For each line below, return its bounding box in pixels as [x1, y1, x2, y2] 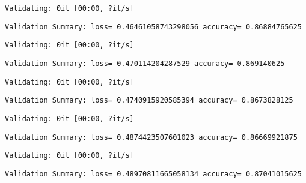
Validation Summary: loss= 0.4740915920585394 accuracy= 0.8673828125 [5, 96, 293, 105]
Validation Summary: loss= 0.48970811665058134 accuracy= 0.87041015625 [5, 169, 302, 178]
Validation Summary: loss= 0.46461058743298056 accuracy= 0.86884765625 [5, 22, 302, 31]
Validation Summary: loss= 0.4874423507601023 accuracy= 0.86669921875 [5, 133, 298, 142]
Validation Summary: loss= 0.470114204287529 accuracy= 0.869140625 [5, 59, 285, 68]
